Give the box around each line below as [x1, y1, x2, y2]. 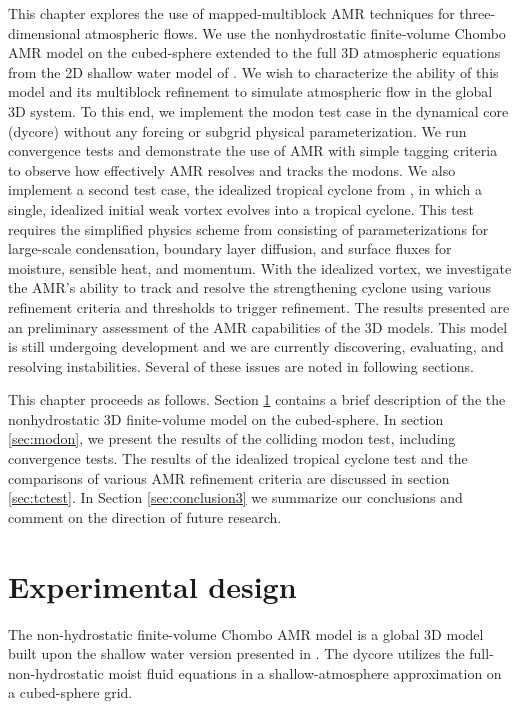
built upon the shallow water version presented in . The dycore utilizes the [8, 643, 465, 664]
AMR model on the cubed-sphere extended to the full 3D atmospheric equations [8, 42, 501, 63]
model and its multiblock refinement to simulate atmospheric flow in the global [8, 81, 493, 102]
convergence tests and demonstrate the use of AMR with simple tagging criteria [8, 140, 498, 161]
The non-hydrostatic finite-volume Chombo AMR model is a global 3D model [8, 623, 484, 644]
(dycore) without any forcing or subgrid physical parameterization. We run [8, 120, 467, 141]
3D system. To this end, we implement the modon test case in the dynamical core [8, 100, 509, 121]
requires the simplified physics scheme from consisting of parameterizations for [8, 218, 489, 239]
